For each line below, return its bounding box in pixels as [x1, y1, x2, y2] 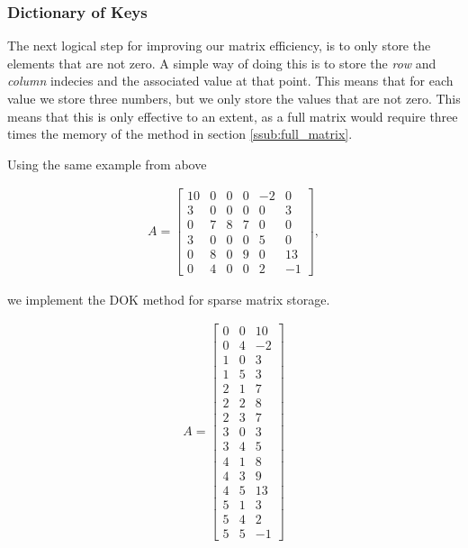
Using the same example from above [7, 154, 207, 173]
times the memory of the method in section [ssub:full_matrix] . [7, 124, 353, 143]
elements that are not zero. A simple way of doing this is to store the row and [7, 53, 436, 72]
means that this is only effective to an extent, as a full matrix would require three [7, 106, 458, 125]
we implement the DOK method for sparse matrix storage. [7, 289, 330, 308]
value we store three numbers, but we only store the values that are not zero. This [7, 89, 461, 107]
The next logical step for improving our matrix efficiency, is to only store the [7, 36, 431, 55]
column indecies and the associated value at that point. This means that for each [7, 71, 454, 90]
